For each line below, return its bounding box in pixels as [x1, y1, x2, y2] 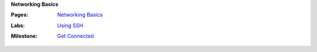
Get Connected [57, 32, 94, 40]
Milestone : [11, 32, 38, 40]
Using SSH [57, 22, 83, 29]
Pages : [11, 12, 29, 18]
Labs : [11, 22, 25, 29]
